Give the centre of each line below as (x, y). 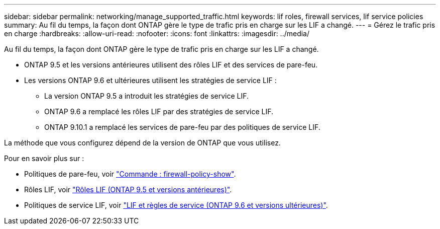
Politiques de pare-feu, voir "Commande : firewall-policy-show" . (130, 174)
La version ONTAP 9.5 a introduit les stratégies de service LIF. (147, 96)
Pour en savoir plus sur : (44, 158)
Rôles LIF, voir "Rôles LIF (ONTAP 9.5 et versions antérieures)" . (128, 189)
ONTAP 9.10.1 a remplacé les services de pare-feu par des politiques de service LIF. (182, 127)
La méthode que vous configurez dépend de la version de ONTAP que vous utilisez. (142, 143)
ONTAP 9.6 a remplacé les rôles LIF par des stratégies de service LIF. (159, 111)
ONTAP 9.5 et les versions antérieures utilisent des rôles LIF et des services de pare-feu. (171, 65)
